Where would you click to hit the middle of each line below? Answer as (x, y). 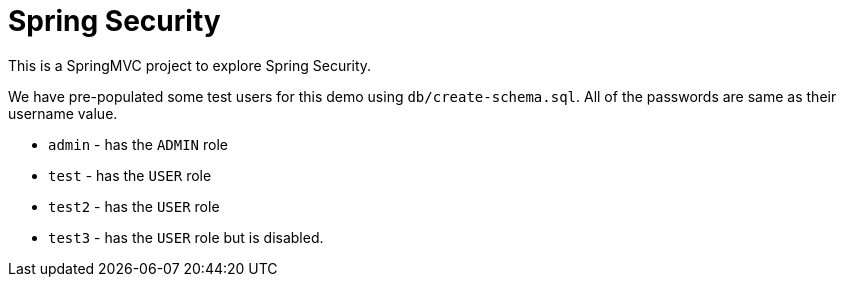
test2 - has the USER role (134, 206)
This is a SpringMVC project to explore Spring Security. (190, 65)
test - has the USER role (130, 175)
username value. (63, 113)
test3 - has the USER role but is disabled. (186, 237)
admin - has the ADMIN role (138, 144)
